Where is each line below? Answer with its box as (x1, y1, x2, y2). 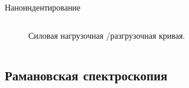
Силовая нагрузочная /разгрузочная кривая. (28, 29, 185, 41)
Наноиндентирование (5, 1, 81, 13)
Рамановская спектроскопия (5, 66, 168, 84)
